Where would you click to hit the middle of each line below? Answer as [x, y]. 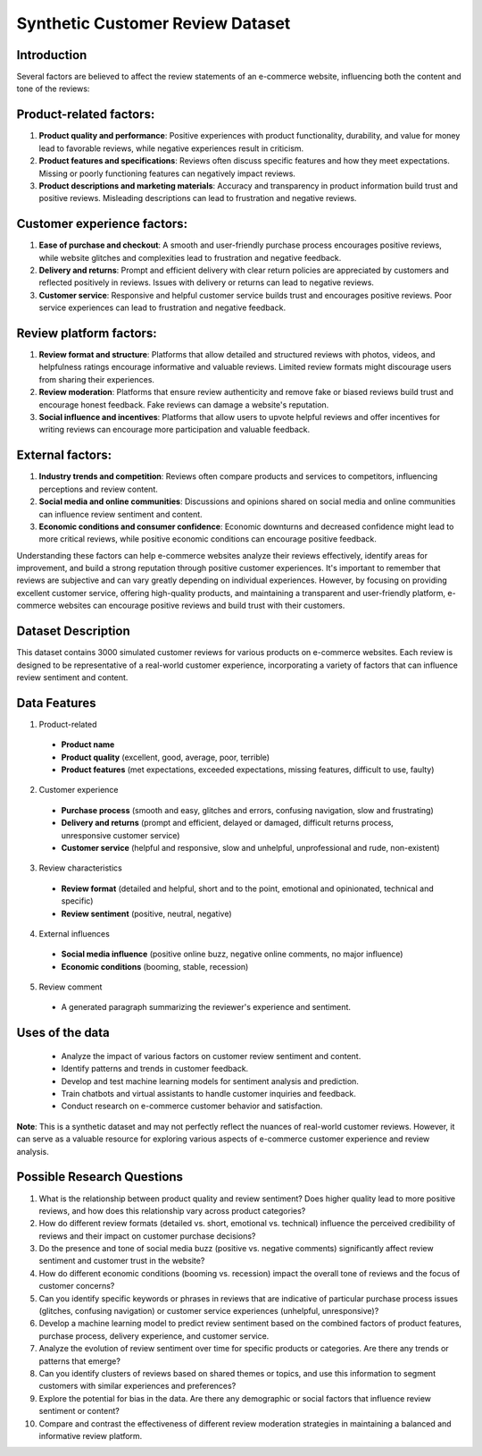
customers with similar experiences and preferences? [137, 1386]
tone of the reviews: [53, 88]
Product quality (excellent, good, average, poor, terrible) [166, 757]
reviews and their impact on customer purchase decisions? [147, 1236]
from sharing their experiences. [97, 379]
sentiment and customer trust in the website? [122, 1261]
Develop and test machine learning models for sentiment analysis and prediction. [210, 1081]
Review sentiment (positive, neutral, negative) [146, 913]
